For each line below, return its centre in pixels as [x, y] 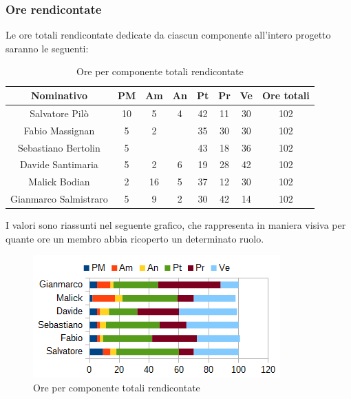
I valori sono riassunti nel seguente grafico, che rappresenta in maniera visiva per [176, 225]
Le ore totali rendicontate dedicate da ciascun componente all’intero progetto [168, 35]
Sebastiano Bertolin [59, 147]
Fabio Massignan [59, 130]
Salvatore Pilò [59, 113]
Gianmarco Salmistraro [59, 199]
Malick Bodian [59, 182]
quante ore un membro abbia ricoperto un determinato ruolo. [135, 238]
